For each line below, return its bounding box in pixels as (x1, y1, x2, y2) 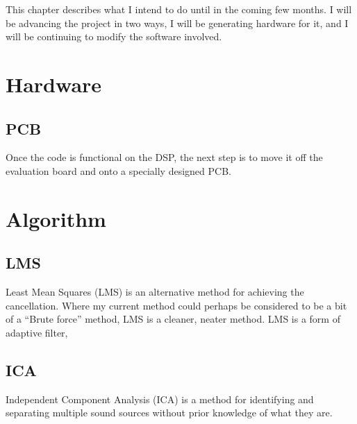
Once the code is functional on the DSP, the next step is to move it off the (6, 150, 323, 164)
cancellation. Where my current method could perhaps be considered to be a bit (6, 298, 347, 312)
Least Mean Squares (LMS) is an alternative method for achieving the (6, 285, 304, 299)
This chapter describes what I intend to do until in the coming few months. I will (6, 2, 352, 16)
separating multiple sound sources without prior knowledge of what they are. (6, 405, 333, 420)
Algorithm (6, 204, 106, 232)
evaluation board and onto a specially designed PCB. (6, 163, 231, 178)
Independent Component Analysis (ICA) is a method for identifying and (6, 391, 314, 406)
